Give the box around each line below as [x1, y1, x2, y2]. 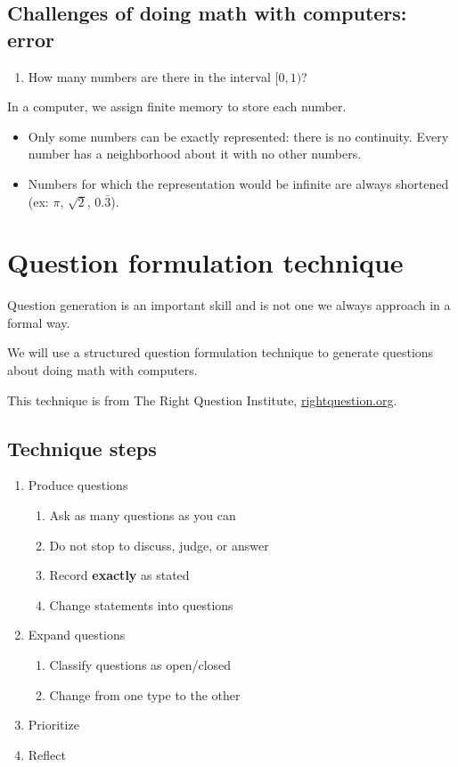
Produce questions [28, 476, 128, 494]
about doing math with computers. [7, 361, 198, 379]
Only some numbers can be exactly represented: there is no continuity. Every [28, 126, 449, 145]
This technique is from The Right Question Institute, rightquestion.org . [7, 390, 397, 409]
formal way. [7, 313, 70, 331]
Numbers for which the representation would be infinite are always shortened [28, 174, 449, 192]
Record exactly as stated [49, 566, 190, 584]
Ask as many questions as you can [49, 506, 236, 525]
